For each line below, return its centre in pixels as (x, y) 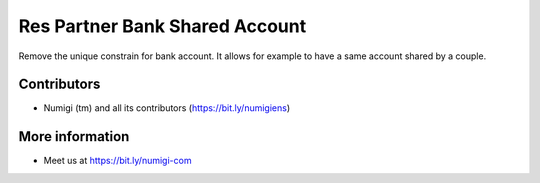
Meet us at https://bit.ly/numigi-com (117, 161)
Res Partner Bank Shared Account (162, 26)
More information (74, 136)
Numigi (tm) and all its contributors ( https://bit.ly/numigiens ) (167, 108)
